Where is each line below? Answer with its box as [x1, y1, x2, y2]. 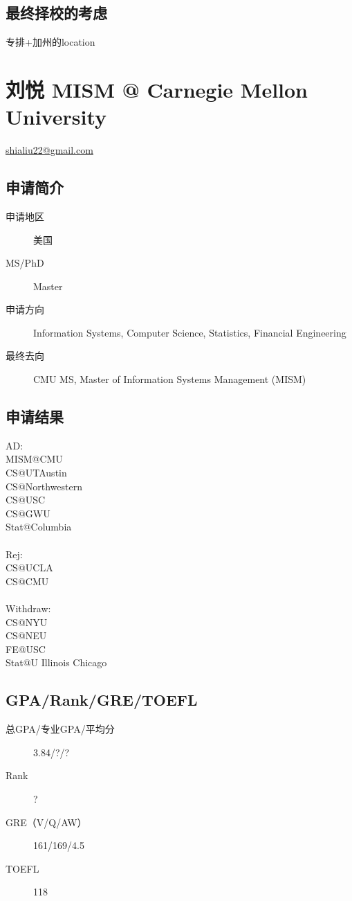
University [6, 102, 106, 131]
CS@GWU [6, 506, 50, 520]
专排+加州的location [6, 35, 95, 49]
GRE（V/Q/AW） [6, 814, 87, 829]
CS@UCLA [6, 560, 53, 575]
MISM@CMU [6, 452, 63, 466]
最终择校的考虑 [6, 2, 107, 24]
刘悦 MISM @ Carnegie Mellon [6, 75, 308, 103]
